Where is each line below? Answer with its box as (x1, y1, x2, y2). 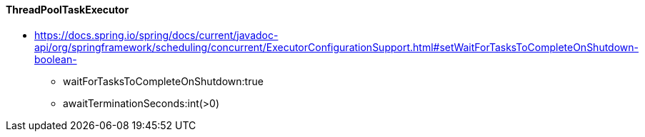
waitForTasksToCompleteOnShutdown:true (63, 75, 264, 87)
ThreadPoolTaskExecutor (6, 4, 129, 16)
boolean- (34, 53, 77, 65)
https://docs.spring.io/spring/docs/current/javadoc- (34, 28, 279, 41)
